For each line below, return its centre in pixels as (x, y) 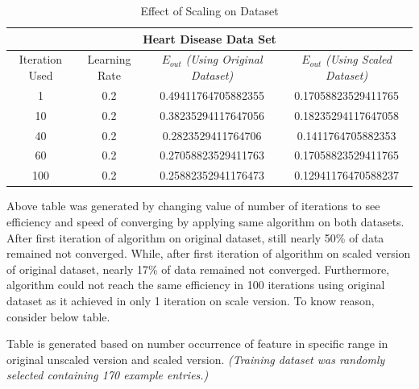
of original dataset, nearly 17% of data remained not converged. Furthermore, (198, 269)
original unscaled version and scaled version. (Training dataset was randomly (196, 359)
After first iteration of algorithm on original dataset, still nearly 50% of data (195, 237)
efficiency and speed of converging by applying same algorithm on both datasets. (205, 221)
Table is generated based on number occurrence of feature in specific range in (197, 343)
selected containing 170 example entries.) (108, 375)
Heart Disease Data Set (209, 38)
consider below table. (58, 316)
